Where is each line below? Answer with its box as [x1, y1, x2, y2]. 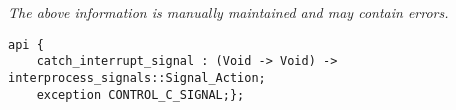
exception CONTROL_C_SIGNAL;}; [36, 87, 245, 102]
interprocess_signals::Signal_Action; [8, 70, 266, 85]
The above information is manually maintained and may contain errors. [8, 2, 449, 22]
